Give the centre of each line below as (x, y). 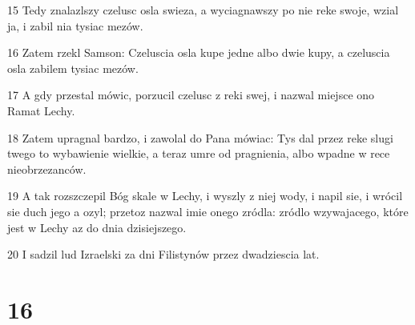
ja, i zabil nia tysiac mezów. (75, 25)
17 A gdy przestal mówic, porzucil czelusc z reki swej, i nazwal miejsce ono (191, 95)
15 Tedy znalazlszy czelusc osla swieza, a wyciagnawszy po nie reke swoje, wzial (203, 10)
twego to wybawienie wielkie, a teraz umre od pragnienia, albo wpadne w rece (199, 153)
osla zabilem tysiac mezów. (73, 68)
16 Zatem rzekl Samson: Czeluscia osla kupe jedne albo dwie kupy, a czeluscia (199, 52)
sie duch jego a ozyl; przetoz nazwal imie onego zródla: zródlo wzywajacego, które (208, 211)
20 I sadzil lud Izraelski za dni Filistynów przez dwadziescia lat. (163, 254)
